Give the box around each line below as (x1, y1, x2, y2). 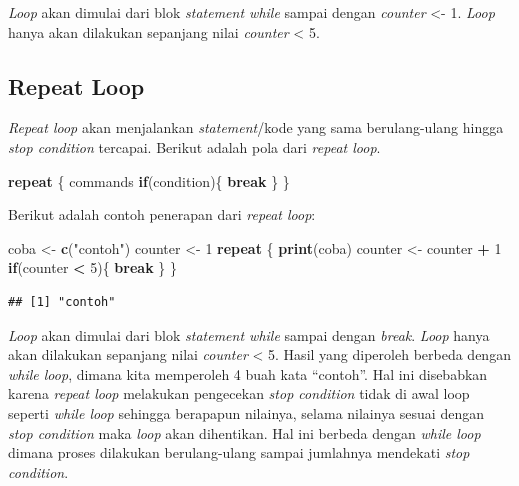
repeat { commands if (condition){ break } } (8, 170, 290, 191)
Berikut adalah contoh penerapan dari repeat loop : (8, 204, 316, 225)
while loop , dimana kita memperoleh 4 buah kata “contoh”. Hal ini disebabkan (8, 363, 488, 384)
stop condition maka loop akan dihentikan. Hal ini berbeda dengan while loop (8, 422, 481, 443)
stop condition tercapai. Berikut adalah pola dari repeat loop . (8, 136, 381, 157)
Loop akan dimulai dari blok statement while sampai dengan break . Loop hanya (8, 324, 490, 345)
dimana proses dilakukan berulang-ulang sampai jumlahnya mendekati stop (8, 442, 470, 463)
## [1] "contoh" (8, 294, 116, 309)
